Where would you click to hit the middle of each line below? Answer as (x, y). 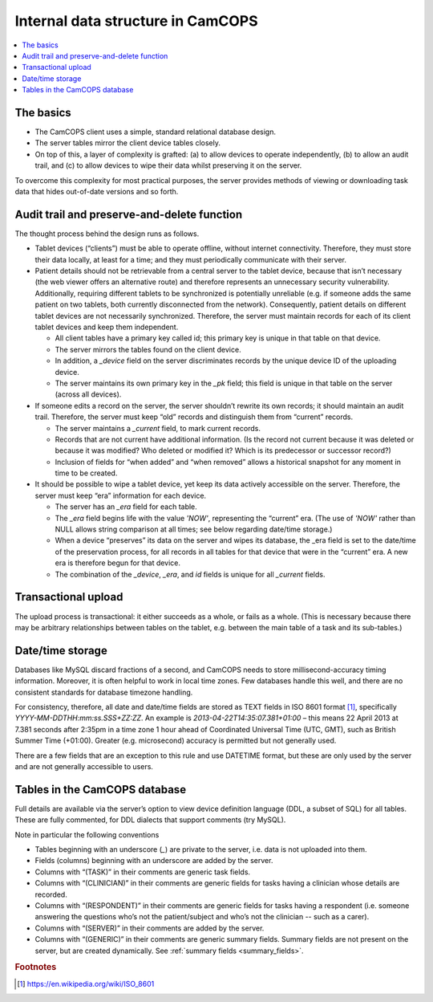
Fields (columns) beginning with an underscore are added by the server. (154, 861)
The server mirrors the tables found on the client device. (148, 349)
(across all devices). (88, 394)
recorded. (51, 894)
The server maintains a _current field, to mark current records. (158, 428)
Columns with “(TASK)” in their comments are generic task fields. (143, 872)
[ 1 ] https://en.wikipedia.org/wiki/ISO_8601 (86, 984)
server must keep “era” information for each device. (121, 495)
